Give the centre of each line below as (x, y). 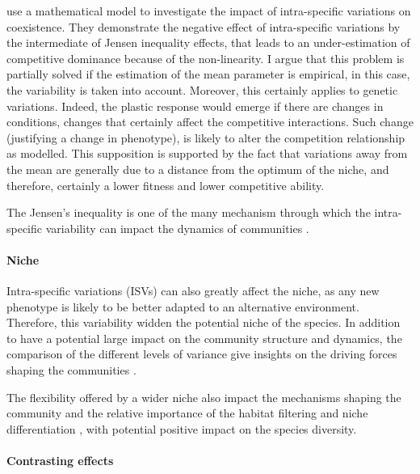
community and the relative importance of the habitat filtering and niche (187, 413)
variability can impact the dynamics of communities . (177, 228)
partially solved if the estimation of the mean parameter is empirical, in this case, (208, 74)
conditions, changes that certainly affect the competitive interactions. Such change (210, 122)
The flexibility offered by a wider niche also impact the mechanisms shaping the (204, 397)
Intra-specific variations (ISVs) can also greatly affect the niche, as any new (193, 291)
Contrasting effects (60, 461)
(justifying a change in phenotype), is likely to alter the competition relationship (206, 137)
